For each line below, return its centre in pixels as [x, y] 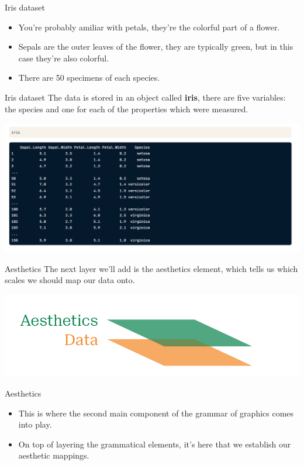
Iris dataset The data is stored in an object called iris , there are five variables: [145, 97]
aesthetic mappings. [54, 455]
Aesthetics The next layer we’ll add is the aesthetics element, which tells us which [151, 268]
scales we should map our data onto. [70, 280]
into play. [35, 424]
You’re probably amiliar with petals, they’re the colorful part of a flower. [149, 27]
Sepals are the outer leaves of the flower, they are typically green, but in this [156, 46]
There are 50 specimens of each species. [89, 77]
